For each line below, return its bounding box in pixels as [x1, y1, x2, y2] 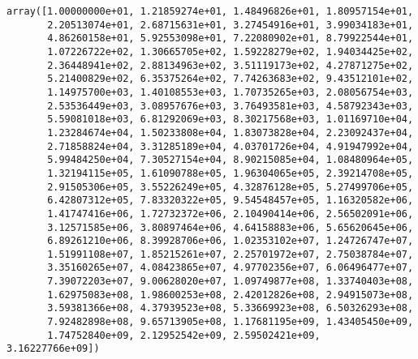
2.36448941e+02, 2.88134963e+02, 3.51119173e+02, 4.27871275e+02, [47, 59, 414, 71]
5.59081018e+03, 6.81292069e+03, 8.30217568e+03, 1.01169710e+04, [47, 113, 414, 126]
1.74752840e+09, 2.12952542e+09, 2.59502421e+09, [47, 329, 321, 341]
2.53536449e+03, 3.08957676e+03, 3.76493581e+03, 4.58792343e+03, [47, 100, 414, 112]
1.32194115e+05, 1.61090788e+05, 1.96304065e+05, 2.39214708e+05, [47, 167, 414, 179]
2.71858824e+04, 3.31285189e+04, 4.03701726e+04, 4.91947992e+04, [47, 140, 414, 152]
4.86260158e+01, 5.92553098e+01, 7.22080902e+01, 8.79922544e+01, [47, 32, 414, 45]
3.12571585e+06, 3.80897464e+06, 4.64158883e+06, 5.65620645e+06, [47, 221, 414, 233]
